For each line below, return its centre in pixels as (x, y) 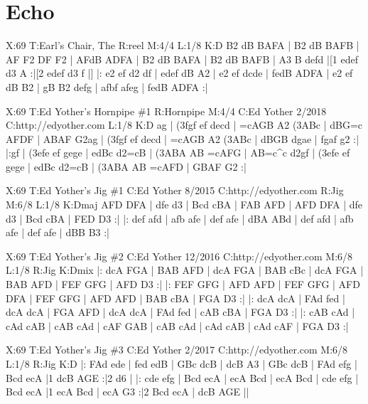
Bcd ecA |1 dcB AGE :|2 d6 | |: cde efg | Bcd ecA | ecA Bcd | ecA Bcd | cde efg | (182, 377)
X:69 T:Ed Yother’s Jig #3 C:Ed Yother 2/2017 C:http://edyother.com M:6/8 (177, 350)
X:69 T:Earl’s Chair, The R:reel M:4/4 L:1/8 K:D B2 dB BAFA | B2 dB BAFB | (183, 45)
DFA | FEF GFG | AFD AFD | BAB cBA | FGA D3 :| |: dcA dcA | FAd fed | (175, 298)
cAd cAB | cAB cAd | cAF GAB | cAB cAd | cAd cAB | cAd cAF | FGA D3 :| (177, 325)
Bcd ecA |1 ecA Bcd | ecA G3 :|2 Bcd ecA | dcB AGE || (128, 392)
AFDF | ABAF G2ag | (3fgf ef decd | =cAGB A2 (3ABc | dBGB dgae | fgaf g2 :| (183, 138)
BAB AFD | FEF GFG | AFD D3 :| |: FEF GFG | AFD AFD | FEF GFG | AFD (183, 284)
